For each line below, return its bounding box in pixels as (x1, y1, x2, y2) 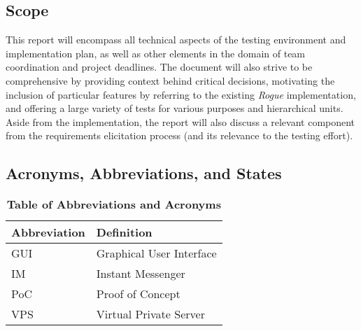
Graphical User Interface (96, 245, 217, 262)
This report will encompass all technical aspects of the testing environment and (6, 32, 346, 47)
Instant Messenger (96, 265, 185, 282)
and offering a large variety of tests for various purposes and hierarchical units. (6, 101, 344, 115)
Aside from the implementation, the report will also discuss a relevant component (6, 114, 355, 129)
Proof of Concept (96, 286, 180, 302)
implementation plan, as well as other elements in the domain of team (6, 45, 306, 60)
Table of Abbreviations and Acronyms (6, 196, 221, 213)
